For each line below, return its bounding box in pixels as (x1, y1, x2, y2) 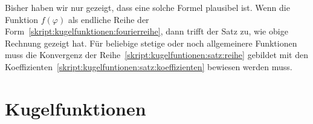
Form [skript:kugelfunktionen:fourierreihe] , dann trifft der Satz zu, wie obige (5, 25, 288, 38)
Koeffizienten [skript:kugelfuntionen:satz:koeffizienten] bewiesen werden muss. (5, 60, 292, 73)
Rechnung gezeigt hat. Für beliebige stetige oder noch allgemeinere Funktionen (5, 36, 297, 49)
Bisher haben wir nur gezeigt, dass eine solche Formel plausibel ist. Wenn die (5, 1, 290, 13)
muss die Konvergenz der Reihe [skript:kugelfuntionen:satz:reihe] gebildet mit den (5, 48, 308, 61)
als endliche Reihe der (68, 13, 149, 25)
